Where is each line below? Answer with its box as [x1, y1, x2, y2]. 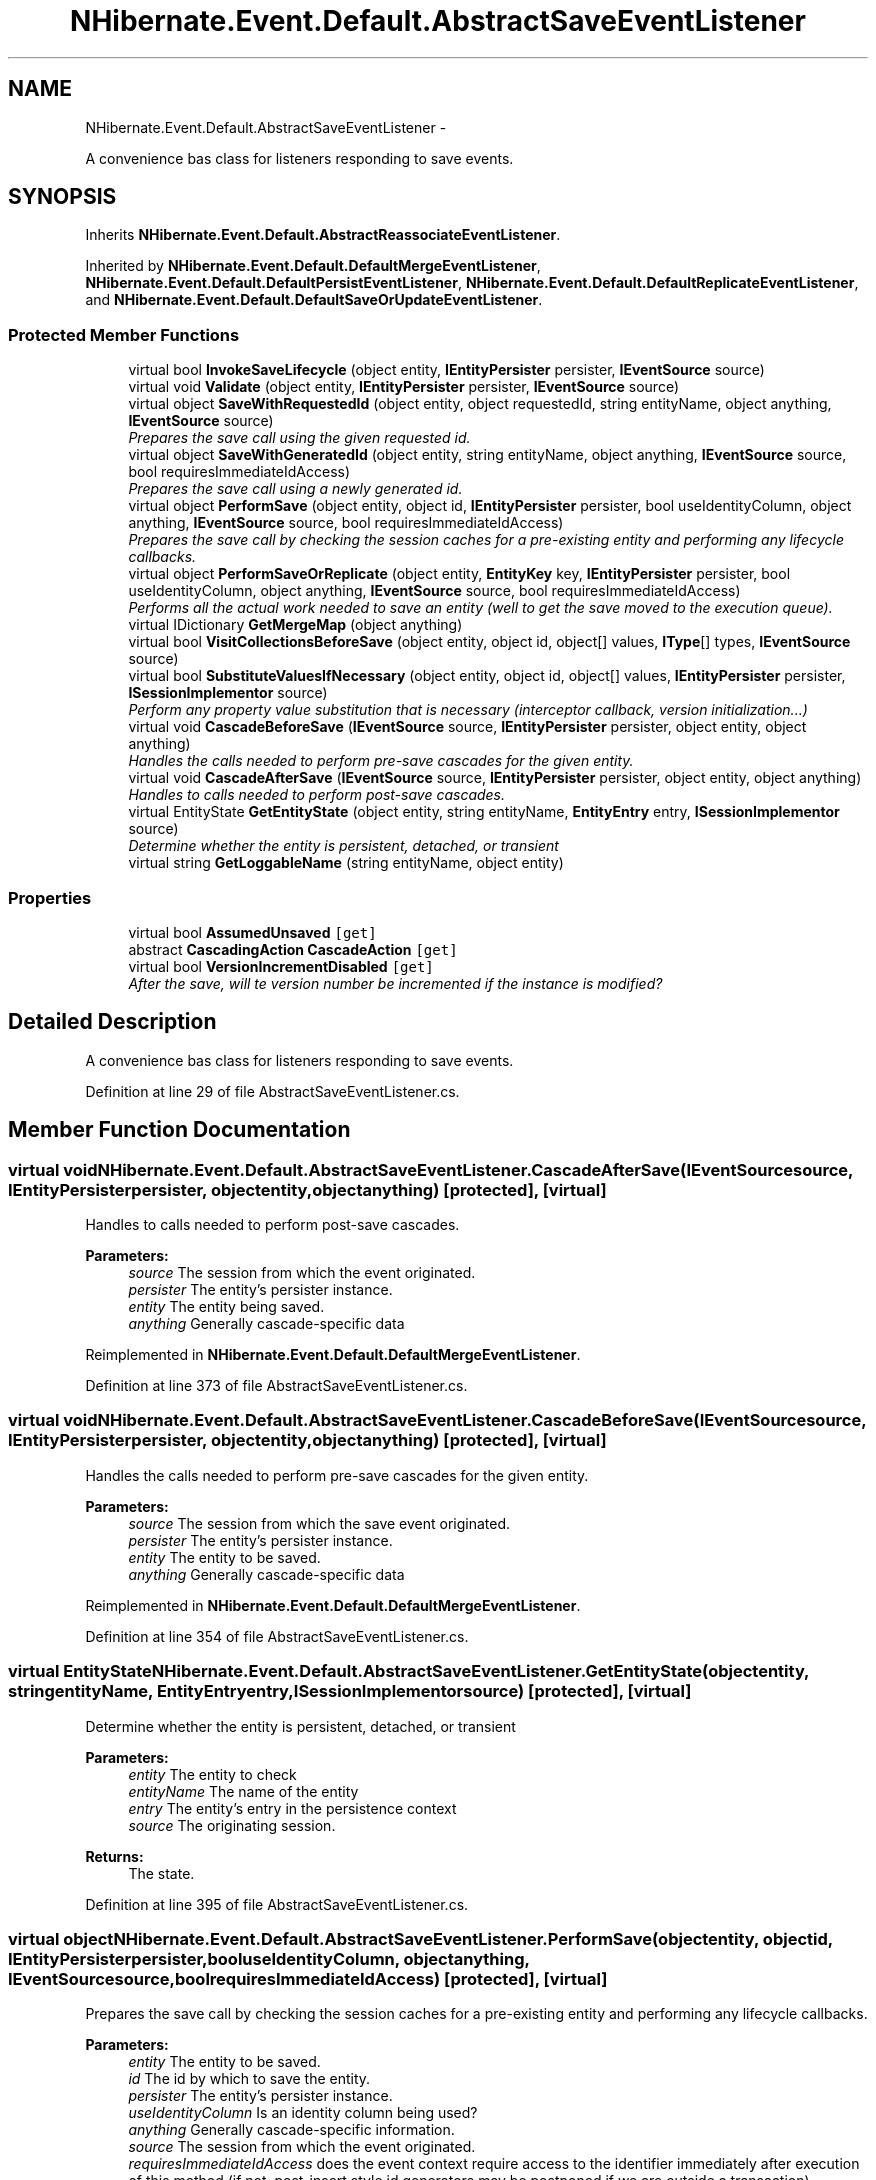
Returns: [85, 1847, 144, 1865]
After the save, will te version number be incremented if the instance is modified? [128, 974, 663, 992]
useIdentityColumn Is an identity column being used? [128, 2104, 478, 2122]
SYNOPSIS [8, 184, 117, 210]
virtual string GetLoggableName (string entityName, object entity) [128, 854, 564, 872]
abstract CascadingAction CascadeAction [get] [128, 940, 458, 958]
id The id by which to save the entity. [128, 2070, 371, 2088]
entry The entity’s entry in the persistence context [128, 1799, 457, 1817]
